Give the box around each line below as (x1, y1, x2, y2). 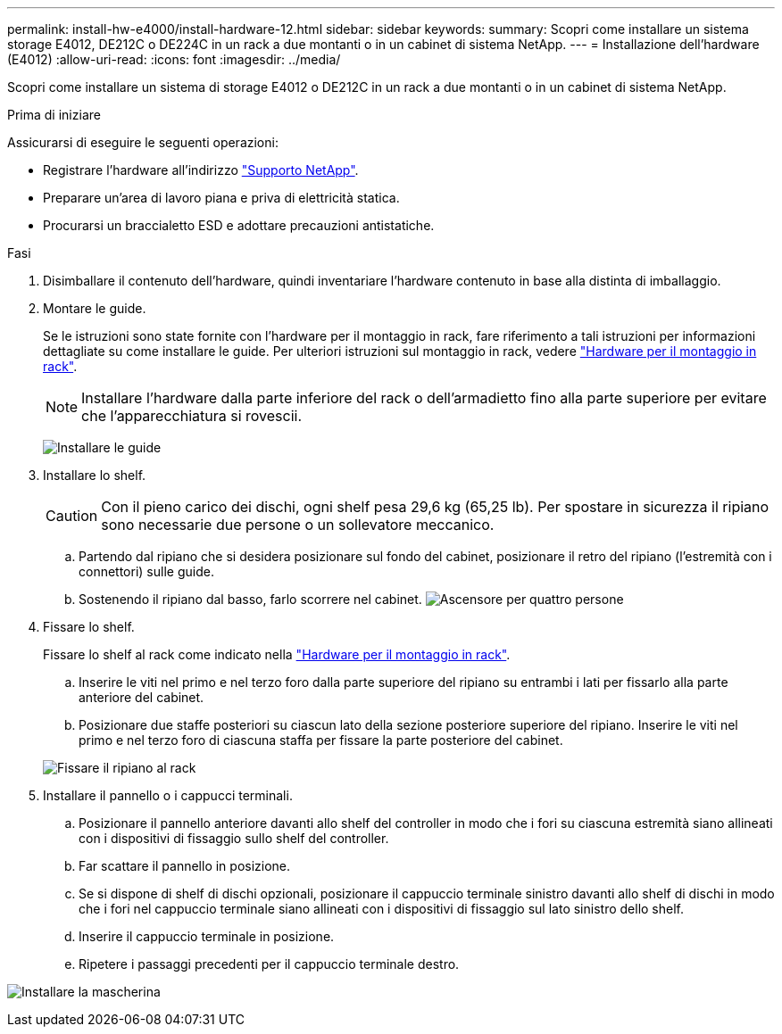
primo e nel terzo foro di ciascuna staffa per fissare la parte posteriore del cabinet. (79, 732, 563, 748)
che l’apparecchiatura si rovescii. (81, 407, 303, 425)
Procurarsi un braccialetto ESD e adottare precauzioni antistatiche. (43, 218, 435, 233)
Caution (46, 507, 98, 525)
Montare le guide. (43, 301, 146, 316)
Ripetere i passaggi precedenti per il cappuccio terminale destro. (79, 956, 460, 972)
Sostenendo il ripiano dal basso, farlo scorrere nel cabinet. (79, 591, 422, 607)
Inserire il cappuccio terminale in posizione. (79, 929, 335, 944)
